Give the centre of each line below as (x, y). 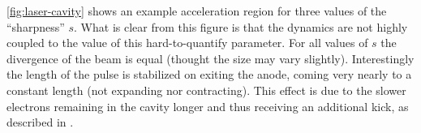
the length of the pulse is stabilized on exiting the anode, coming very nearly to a (209, 74)
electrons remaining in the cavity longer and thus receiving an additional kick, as (208, 106)
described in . (40, 122)
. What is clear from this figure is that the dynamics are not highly (241, 26)
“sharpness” (36, 26)
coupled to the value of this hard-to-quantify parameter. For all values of (187, 43)
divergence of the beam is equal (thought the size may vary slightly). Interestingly (210, 58)
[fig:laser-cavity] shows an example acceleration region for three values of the (197, 11)
